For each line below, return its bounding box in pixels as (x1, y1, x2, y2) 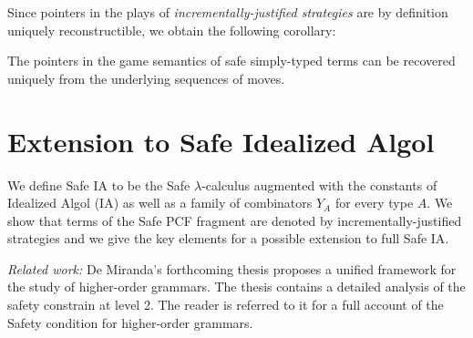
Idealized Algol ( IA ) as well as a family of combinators (7, 193, 313, 212)
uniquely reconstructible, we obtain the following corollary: (7, 20, 336, 39)
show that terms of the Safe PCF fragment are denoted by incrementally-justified (7, 210, 462, 230)
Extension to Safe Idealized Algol (7, 122, 435, 159)
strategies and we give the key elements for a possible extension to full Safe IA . (7, 229, 449, 248)
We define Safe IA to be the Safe (7, 175, 190, 194)
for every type (334, 193, 414, 212)
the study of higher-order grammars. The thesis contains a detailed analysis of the (7, 277, 466, 296)
